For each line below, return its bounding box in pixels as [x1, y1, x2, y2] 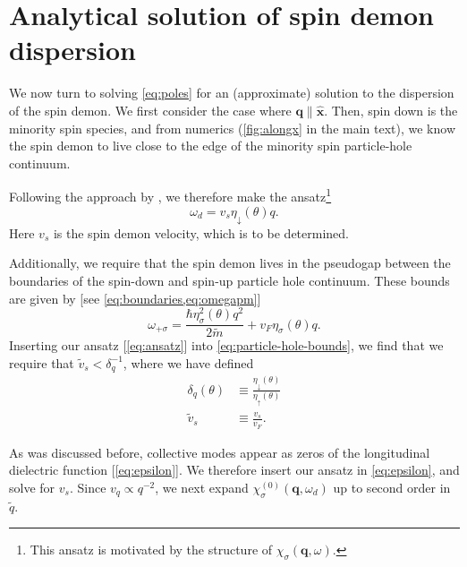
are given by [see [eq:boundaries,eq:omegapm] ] [9, 288, 261, 307]
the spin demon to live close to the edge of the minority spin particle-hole [9, 136, 412, 155]
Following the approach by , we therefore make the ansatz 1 [9, 185, 332, 205]
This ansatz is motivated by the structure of [30, 540, 273, 559]
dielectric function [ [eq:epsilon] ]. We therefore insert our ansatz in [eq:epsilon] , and [9, 460, 460, 479]
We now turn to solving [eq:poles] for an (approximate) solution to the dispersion [9, 83, 454, 102]
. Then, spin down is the [324, 100, 458, 119]
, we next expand [155, 477, 249, 496]
